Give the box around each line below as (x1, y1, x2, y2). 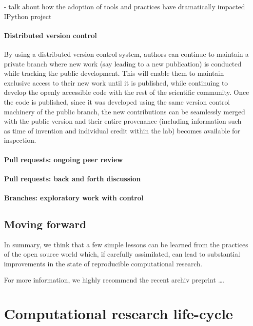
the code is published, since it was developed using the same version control (4, 96, 230, 107)
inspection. (4, 135, 36, 145)
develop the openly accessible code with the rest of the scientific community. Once (4, 87, 249, 97)
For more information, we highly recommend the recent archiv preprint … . (4, 275, 225, 285)
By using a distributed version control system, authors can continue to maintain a (4, 48, 249, 59)
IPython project (4, 11, 52, 21)
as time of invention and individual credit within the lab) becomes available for (4, 125, 240, 135)
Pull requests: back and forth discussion (4, 173, 141, 183)
